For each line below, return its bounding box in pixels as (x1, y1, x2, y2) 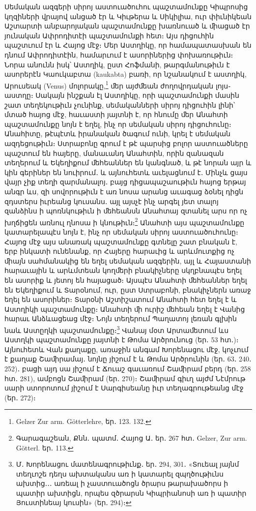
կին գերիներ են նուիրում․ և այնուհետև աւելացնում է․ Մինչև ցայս (4, 167, 248, 177)
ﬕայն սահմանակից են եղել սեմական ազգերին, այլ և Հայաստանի (4, 255, 251, 266)
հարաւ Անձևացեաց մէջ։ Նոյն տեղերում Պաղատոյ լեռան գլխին (4, 313, 237, 324)
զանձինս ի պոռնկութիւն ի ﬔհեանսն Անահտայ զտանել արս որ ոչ (4, 206, 248, 216)
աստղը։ (4, 90, 33, 100)
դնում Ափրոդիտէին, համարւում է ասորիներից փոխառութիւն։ (4, 49, 233, 60)
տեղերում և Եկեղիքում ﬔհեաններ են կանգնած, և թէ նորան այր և (4, 157, 252, 168)
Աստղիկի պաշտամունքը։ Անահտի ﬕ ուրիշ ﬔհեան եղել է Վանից (4, 303, 245, 314)
